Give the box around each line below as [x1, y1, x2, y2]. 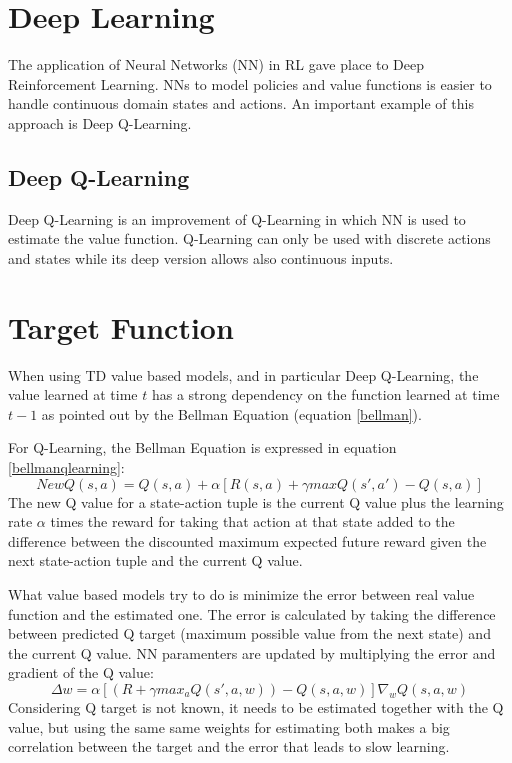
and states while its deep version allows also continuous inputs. [8, 247, 394, 268]
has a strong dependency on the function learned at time [151, 384, 500, 405]
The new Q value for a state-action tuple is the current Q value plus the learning [8, 491, 504, 512]
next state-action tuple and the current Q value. [8, 550, 303, 571]
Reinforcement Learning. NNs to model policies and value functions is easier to [8, 73, 492, 94]
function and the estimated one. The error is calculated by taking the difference [8, 603, 496, 624]
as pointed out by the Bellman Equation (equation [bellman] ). [41, 403, 422, 424]
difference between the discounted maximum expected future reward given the [8, 530, 487, 551]
